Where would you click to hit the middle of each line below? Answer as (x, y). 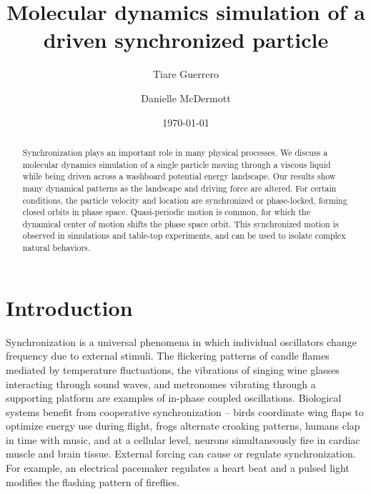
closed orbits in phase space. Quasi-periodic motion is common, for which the (166, 212)
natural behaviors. (56, 248)
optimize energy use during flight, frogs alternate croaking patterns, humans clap (183, 426)
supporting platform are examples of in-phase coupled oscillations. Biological (174, 398)
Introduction (69, 307)
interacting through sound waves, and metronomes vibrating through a (161, 384)
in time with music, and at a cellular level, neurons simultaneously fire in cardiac (183, 439)
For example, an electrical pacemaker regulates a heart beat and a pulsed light (178, 468)
